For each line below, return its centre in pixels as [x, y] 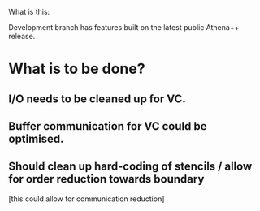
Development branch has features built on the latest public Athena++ [124, 27]
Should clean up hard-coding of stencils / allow [130, 167]
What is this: [29, 12]
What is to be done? [77, 69]
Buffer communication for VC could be [108, 126]
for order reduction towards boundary [106, 179]
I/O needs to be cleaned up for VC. [97, 99]
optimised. [36, 138]
